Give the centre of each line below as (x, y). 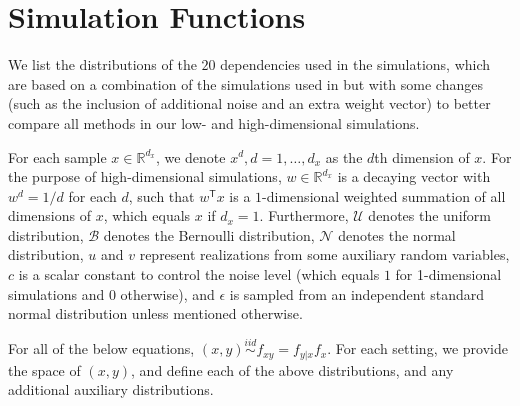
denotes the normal (397, 234)
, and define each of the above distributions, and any (292, 369)
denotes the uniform (429, 215)
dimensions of (49, 215)
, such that (161, 195)
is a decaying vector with (414, 176)
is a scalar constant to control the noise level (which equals (199, 274)
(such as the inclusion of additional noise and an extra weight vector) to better (249, 103)
